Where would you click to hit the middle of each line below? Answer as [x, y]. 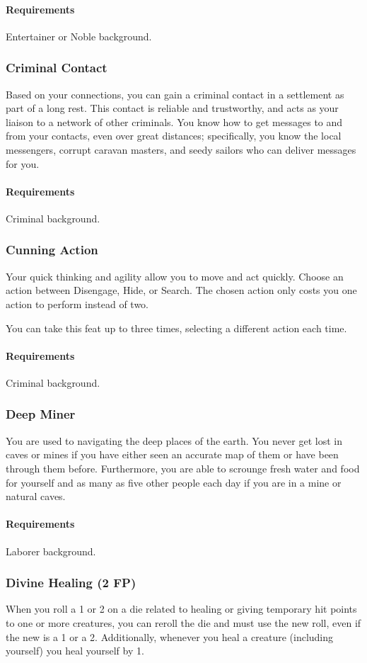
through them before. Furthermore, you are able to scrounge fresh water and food [183, 468]
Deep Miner [41, 414]
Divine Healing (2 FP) [71, 583]
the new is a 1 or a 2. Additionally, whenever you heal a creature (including [170, 636]
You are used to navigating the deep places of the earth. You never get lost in [174, 440]
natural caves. [36, 496]
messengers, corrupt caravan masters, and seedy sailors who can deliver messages [181, 149]
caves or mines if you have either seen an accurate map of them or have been [172, 454]
